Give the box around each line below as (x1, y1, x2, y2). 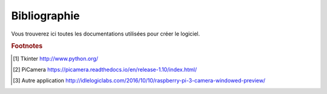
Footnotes (11, 42, 43, 51)
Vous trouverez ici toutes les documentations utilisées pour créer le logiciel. (11, 30, 200, 37)
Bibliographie (11, 9, 80, 22)
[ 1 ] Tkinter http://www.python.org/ (13, 55, 99, 62)
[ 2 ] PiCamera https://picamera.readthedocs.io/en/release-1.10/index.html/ (13, 66, 197, 73)
